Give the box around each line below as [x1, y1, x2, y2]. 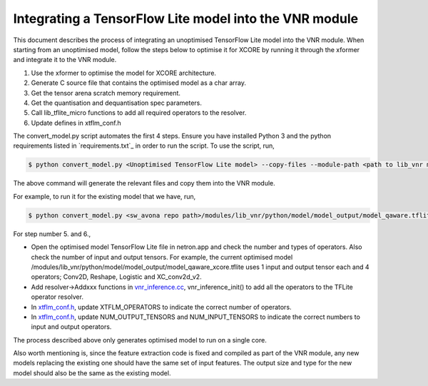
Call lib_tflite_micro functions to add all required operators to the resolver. [31, 108, 247, 117]
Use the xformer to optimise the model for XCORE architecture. [31, 68, 217, 77]
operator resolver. [31, 293, 83, 301]
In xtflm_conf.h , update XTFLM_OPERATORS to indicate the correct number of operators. [31, 303, 292, 311]
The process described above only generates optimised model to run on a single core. [13, 335, 267, 344]
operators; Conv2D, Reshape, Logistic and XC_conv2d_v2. [31, 273, 203, 281]
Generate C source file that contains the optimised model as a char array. [31, 78, 246, 87]
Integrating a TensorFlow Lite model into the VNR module [13, 11, 359, 26]
